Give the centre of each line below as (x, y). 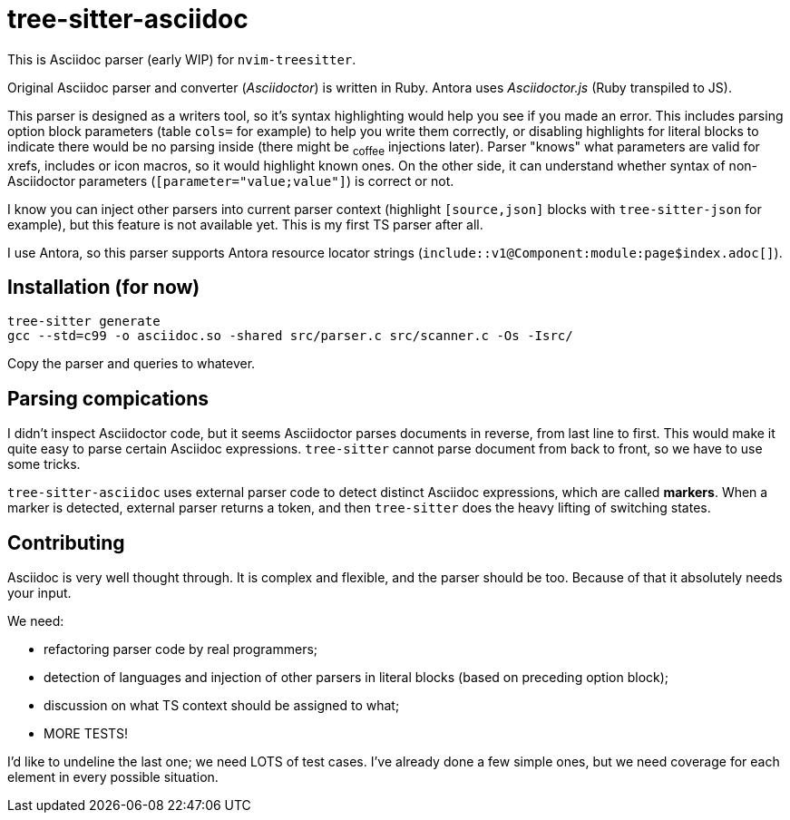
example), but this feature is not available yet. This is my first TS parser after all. (245, 224)
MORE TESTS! (86, 734)
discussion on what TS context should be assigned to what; (222, 706)
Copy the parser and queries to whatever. (132, 364)
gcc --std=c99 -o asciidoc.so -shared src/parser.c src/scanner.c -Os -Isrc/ (290, 336)
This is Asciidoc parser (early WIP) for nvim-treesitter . (182, 59)
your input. (39, 593)
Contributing (66, 542)
